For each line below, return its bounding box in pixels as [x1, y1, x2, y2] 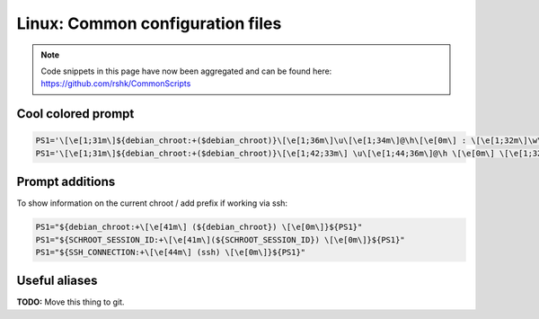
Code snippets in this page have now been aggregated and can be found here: [40, 66, 332, 76]
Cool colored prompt [16, 106, 135, 121]
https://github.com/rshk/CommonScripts [40, 78, 191, 89]
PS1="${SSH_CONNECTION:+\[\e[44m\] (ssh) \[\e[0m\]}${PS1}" [35, 247, 306, 257]
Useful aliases [16, 273, 98, 288]
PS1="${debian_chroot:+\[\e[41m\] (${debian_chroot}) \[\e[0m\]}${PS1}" [35, 222, 363, 233]
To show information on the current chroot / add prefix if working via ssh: [16, 198, 287, 208]
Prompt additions [16, 174, 116, 190]
